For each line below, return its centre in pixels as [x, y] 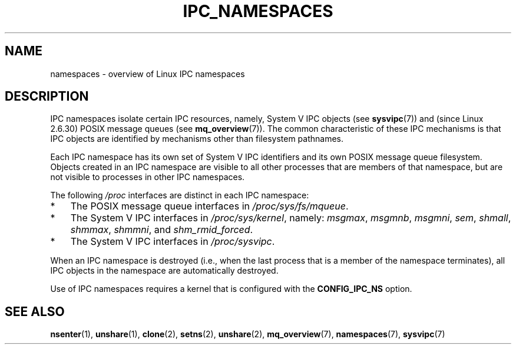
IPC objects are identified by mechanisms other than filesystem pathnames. [197, 139]
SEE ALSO [35, 311]
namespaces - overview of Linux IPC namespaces [148, 74]
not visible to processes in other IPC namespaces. [148, 177]
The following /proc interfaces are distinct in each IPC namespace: [180, 195]
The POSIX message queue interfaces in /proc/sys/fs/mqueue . [209, 206]
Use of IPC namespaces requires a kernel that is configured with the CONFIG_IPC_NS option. [231, 289]
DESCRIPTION [47, 97]
